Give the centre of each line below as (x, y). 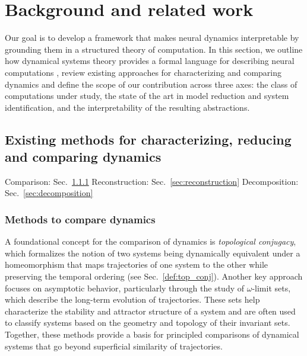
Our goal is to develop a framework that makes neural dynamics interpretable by (152, 38)
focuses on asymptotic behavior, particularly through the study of (125, 288)
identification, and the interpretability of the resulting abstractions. (127, 107)
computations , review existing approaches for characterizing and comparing (143, 72)
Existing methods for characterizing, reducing (148, 139)
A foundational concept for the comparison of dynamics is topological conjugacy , (151, 241)
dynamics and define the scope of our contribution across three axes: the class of (151, 84)
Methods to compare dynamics (80, 219)
